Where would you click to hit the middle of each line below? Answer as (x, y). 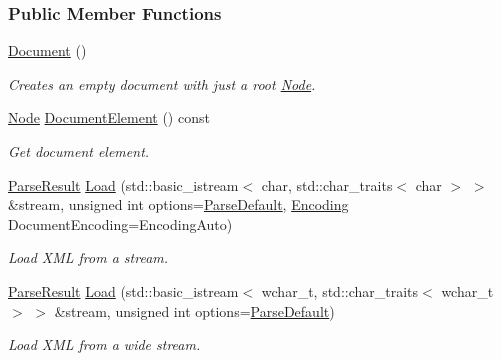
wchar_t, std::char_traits (340, 290)
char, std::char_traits (327, 184)
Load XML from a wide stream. (104, 344)
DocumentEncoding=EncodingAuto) (120, 223)
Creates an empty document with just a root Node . (162, 83)
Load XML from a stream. (88, 257)
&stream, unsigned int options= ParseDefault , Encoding (178, 204)
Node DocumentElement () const (109, 117)
